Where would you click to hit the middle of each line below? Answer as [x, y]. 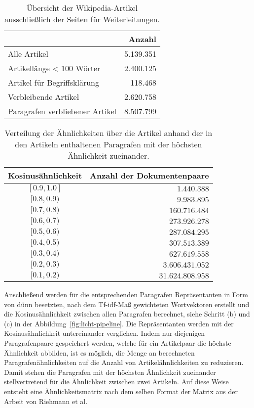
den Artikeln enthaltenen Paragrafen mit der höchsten [109, 144]
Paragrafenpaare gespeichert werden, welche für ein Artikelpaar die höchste [118, 342]
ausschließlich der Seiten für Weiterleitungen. [82, 19]
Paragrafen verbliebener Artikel [62, 111]
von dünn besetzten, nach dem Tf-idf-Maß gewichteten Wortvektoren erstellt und [127, 304]
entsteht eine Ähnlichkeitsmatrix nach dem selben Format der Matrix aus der [121, 391]
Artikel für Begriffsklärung [54, 82]
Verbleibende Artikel [44, 97]
